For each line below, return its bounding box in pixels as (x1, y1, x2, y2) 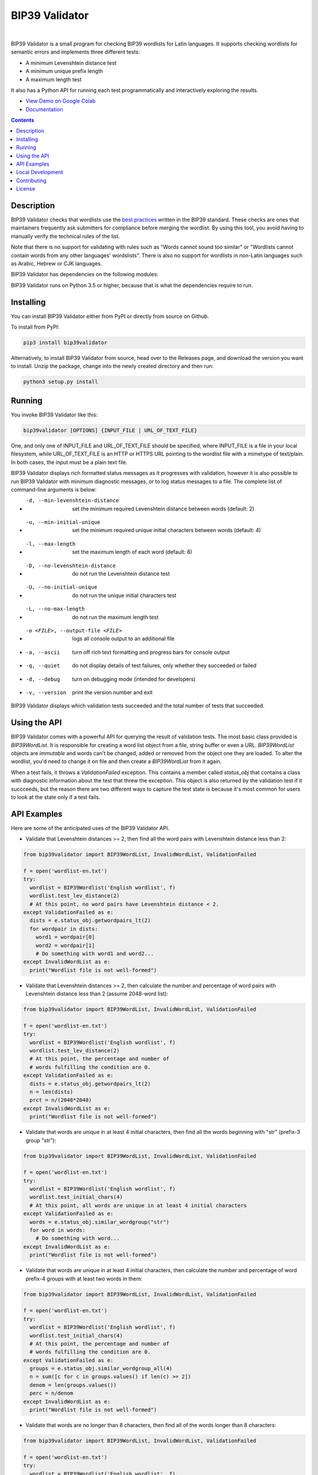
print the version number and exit (72, 689, 153, 696)
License (16, 185, 35, 192)
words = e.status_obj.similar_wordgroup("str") (29, 1218, 170, 1225)
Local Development (16, 169, 64, 176)
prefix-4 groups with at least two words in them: (25, 1275, 143, 1282)
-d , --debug (25, 676, 60, 683)
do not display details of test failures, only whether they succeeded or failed (72, 662, 257, 669)
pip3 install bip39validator (23, 339, 108, 346)
